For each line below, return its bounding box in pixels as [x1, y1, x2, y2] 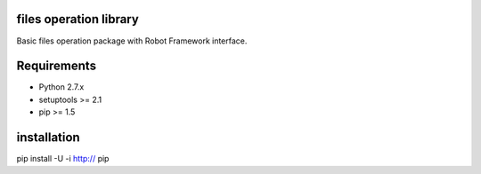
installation [16, 130, 80, 146]
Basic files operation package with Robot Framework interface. [16, 36, 248, 46]
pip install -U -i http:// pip [16, 154, 110, 164]
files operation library [16, 12, 140, 27]
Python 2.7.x [38, 82, 85, 92]
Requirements [16, 59, 97, 74]
